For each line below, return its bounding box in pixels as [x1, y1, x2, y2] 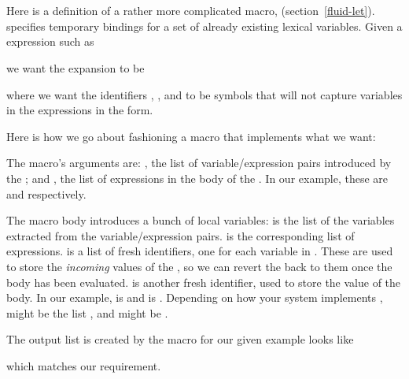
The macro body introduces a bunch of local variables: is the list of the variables [6, 212, 395, 229]
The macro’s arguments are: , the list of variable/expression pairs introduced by [6, 154, 392, 171]
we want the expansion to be [6, 59, 145, 76]
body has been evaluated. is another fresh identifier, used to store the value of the [6, 273, 401, 290]
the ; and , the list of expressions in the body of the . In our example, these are [6, 169, 389, 186]
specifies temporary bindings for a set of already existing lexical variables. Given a [6, 17, 403, 34]
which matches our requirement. [6, 357, 161, 373]
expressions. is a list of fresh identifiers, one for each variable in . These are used [6, 243, 393, 259]
